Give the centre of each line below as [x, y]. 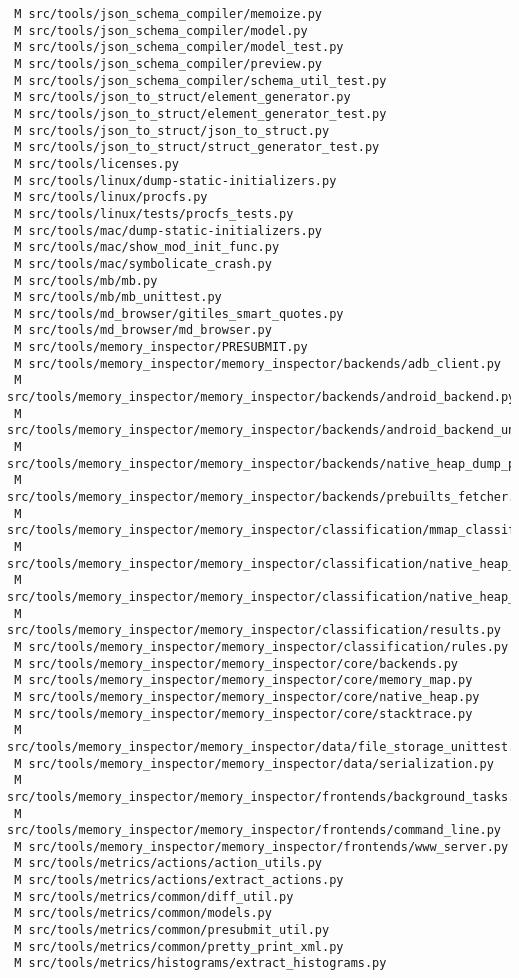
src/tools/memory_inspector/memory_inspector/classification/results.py [254, 630]
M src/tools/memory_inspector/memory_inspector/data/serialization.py [254, 763]
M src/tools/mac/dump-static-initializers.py [168, 230]
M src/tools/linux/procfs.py [111, 197]
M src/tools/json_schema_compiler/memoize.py [168, 14]
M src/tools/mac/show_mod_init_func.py [147, 247]
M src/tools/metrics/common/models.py [143, 913]
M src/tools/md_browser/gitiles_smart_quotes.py [179, 313]
